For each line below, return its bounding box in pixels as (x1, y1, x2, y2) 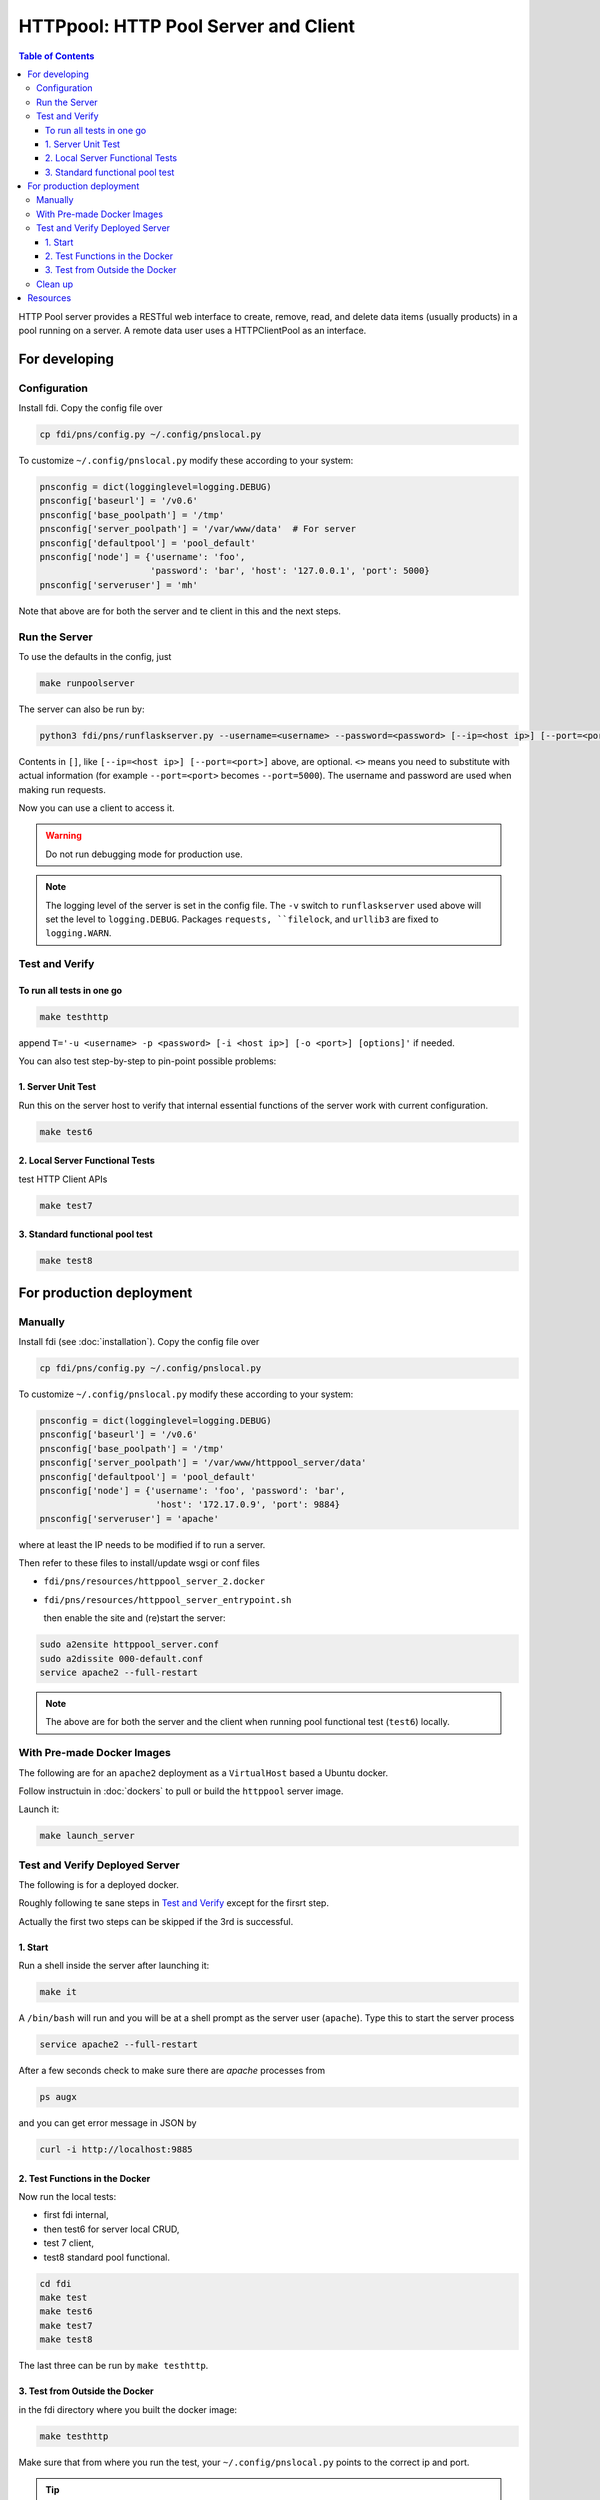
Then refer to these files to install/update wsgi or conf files (18, 1557, 260, 1569)
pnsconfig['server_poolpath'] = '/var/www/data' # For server (39, 523, 357, 535)
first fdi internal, (43, 2209, 109, 2221)
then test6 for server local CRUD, (43, 2223, 180, 2235)
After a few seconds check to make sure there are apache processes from (18, 2065, 325, 2077)
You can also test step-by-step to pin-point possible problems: (18, 1055, 277, 1067)
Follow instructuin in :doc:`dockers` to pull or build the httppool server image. (18, 1785, 344, 1797)
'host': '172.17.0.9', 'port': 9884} (155, 1499, 341, 1510)
